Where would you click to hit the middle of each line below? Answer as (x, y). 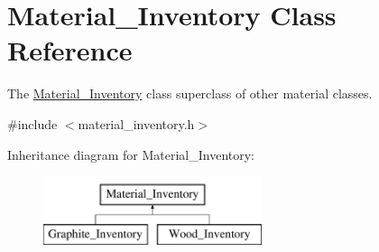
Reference (70, 50)
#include (32, 123)
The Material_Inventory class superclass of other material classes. (190, 93)
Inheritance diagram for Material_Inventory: (131, 154)
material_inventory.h (136, 123)
